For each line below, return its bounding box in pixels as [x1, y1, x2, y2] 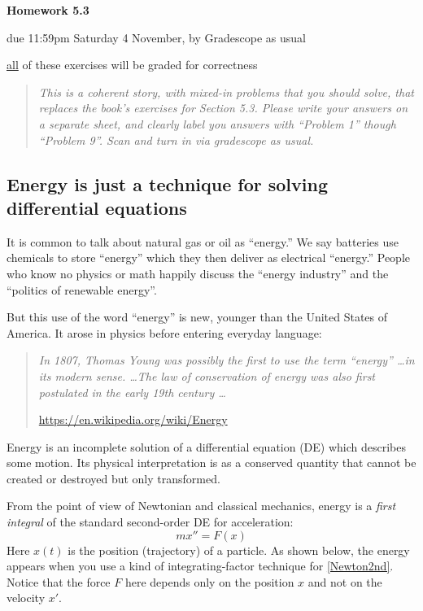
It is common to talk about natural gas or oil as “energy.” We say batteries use [7, 233, 399, 250]
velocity [7, 589, 46, 606]
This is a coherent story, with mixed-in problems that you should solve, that [38, 83, 414, 100]
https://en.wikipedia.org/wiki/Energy [38, 411, 228, 428]
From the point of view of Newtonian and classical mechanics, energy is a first [7, 497, 396, 514]
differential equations [7, 194, 187, 220]
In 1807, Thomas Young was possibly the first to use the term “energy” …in [38, 351, 415, 369]
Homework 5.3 [7, 2, 89, 18]
